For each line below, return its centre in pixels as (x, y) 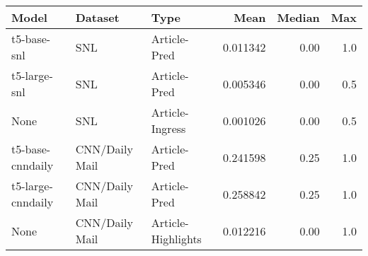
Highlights (176, 239)
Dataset (97, 17)
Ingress (168, 128)
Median (298, 17)
